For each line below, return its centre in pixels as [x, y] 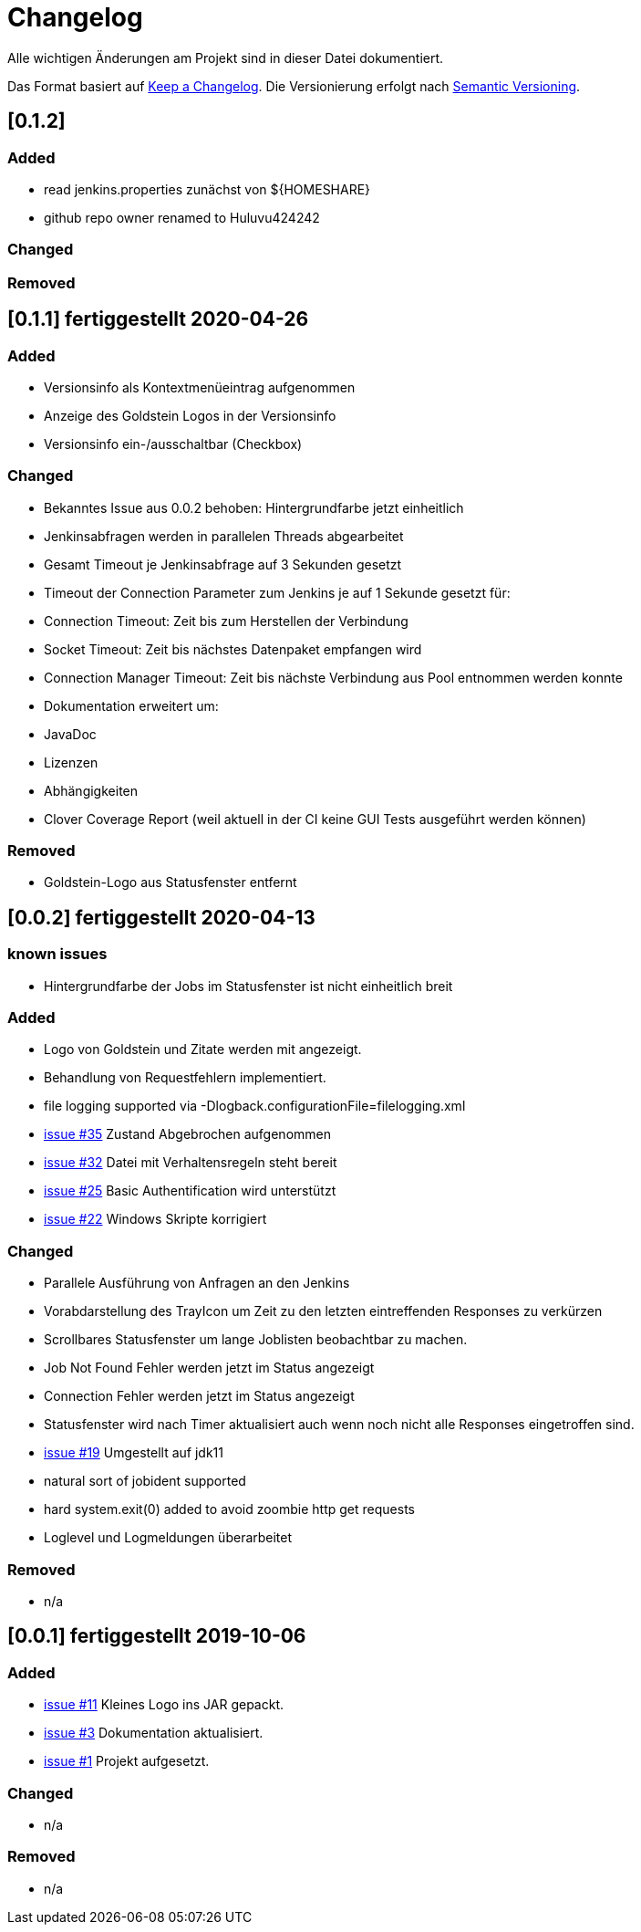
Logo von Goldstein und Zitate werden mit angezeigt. [203, 1050]
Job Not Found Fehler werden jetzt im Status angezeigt [209, 1368]
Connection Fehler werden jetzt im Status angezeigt [199, 1396]
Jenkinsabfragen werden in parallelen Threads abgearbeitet [224, 536]
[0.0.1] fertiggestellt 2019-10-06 [157, 1636]
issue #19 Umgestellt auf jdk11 [134, 1453]
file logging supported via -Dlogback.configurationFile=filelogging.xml [255, 1106]
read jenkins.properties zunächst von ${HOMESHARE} [207, 189]
